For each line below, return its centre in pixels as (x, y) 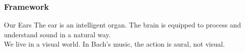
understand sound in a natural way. (57, 34)
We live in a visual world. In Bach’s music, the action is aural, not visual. (114, 44)
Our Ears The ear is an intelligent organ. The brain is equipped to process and (122, 25)
